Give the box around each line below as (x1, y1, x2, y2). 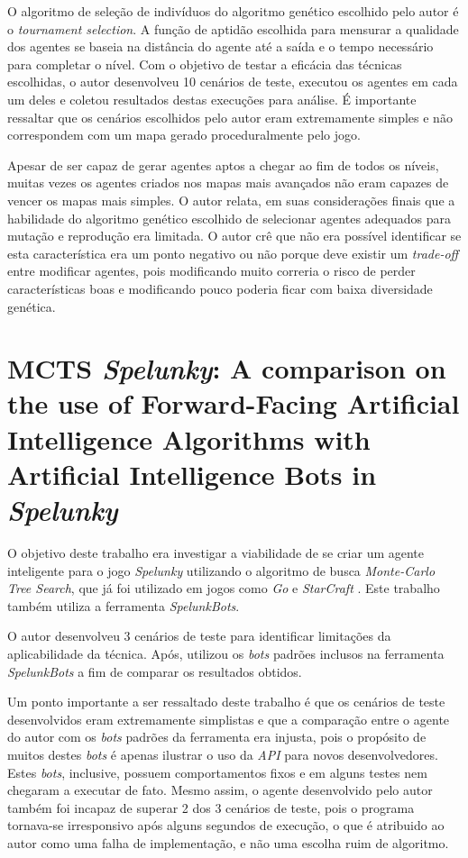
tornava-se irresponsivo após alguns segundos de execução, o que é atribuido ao (7, 816, 445, 835)
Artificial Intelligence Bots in (7, 455, 377, 492)
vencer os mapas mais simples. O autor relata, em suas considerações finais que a (7, 190, 455, 209)
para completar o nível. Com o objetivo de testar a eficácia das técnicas (7, 54, 402, 73)
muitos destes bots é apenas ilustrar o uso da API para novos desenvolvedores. (7, 744, 438, 763)
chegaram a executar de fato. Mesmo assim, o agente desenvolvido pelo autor (7, 780, 433, 799)
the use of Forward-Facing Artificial (7, 385, 460, 422)
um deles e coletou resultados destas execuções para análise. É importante (7, 89, 417, 108)
